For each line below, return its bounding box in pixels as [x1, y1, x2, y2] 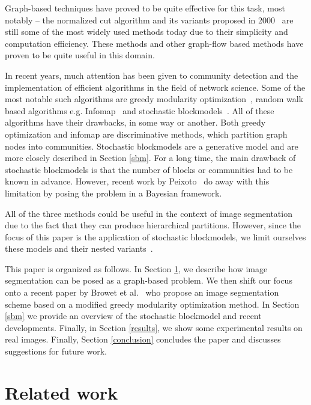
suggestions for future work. [5, 345, 107, 358]
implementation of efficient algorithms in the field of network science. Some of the [5, 81, 306, 93]
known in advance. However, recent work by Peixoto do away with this [5, 175, 270, 187]
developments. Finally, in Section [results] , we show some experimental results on [5, 321, 303, 333]
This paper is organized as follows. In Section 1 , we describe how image [5, 262, 268, 275]
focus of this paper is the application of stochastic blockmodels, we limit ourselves [5, 230, 306, 243]
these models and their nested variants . [5, 242, 153, 255]
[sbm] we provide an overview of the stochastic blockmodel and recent [5, 309, 262, 322]
